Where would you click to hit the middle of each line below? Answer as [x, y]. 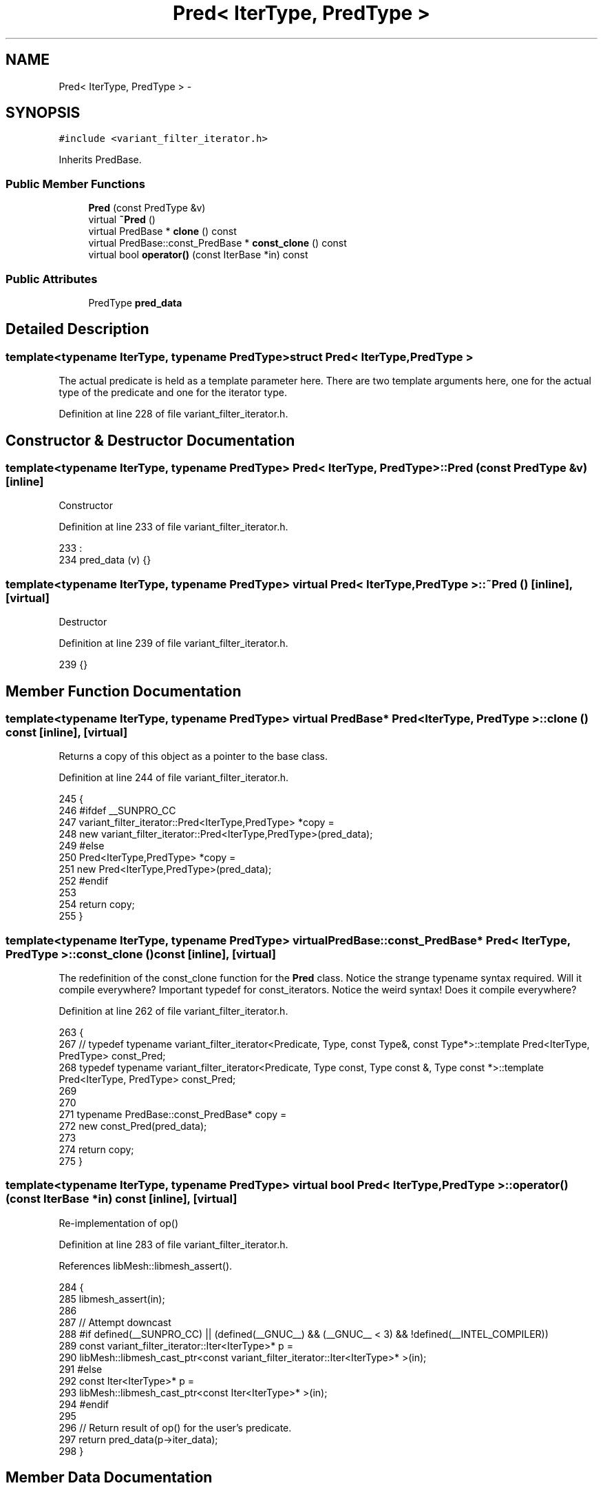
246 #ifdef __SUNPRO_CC [117, 811]
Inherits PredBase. [100, 160]
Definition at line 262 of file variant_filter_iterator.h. [173, 1011]
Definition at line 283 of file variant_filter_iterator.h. [173, 1244]
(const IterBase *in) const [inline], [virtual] [121, 1199]
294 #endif [84, 1404]
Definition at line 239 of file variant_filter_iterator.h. [173, 643]
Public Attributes [52, 279]
